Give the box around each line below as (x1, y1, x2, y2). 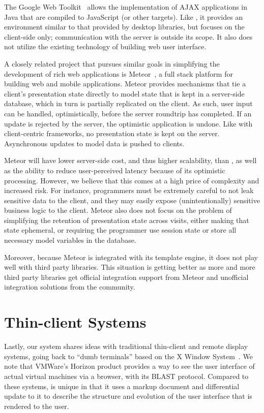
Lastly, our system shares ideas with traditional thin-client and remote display (4, 341, 248, 352)
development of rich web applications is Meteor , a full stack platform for (4, 68, 233, 79)
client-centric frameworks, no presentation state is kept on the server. (4, 128, 220, 139)
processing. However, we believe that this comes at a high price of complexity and (4, 175, 259, 185)
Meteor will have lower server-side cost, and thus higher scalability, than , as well (4, 155, 257, 166)
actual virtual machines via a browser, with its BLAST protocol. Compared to (4, 370, 249, 381)
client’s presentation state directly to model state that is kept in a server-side (4, 88, 245, 99)
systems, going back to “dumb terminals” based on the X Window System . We (4, 351, 253, 361)
